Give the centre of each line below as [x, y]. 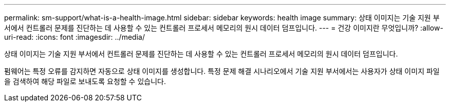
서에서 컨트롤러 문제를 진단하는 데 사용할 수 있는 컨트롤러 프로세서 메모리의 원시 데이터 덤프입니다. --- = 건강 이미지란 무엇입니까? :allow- [224, 28]
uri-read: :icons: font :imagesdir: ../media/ [74, 37]
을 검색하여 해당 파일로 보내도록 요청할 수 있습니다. [85, 81]
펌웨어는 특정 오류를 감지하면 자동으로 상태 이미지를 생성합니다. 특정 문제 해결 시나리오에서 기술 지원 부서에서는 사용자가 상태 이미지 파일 [222, 71]
